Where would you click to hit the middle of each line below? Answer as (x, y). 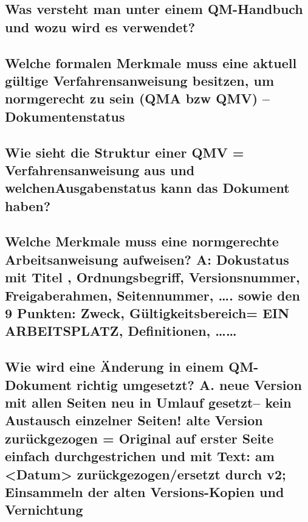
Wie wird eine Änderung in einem (115, 367)
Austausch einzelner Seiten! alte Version (134, 420)
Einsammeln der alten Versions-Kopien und (145, 491)
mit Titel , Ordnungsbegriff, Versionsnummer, (152, 277)
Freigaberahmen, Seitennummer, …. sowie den (153, 295)
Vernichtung (44, 510)
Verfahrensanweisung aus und (100, 169)
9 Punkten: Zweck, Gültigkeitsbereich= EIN (147, 313)
